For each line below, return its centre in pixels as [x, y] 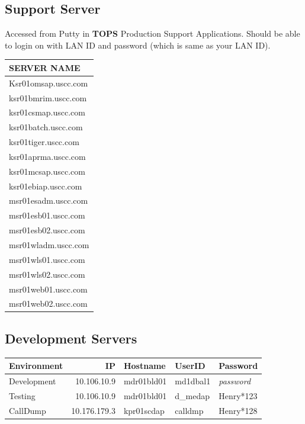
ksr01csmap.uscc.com [47, 112]
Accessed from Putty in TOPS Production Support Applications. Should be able [152, 33]
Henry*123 [238, 395]
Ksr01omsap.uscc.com [49, 83]
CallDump [28, 410]
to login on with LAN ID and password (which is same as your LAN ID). [138, 45]
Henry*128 [238, 410]
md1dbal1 [193, 381]
